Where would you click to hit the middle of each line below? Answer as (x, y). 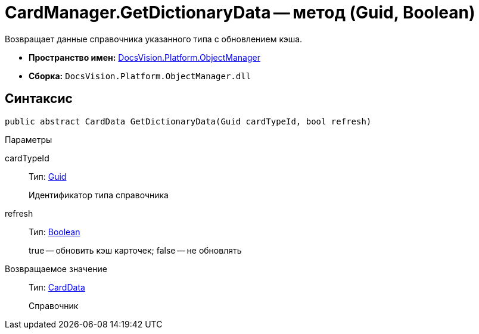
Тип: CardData (57, 287)
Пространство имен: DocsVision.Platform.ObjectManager (144, 57)
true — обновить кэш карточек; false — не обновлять (135, 250)
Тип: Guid (48, 176)
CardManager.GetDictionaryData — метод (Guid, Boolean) (240, 13)
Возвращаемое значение (56, 269)
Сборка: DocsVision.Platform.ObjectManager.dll (140, 76)
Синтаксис (39, 99)
